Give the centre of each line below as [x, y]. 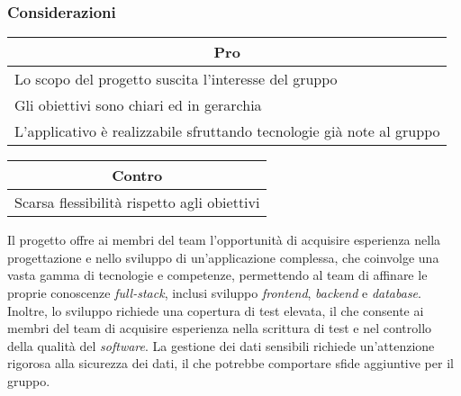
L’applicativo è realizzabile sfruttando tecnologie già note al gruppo [227, 131]
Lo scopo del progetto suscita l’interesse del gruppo [176, 79]
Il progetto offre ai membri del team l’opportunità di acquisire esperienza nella [224, 240]
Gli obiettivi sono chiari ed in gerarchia [138, 105]
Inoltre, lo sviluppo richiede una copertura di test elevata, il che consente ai [216, 310]
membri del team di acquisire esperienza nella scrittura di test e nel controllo [220, 328]
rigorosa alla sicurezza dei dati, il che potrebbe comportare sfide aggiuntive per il [230, 363]
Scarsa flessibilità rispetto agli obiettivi [137, 202]
